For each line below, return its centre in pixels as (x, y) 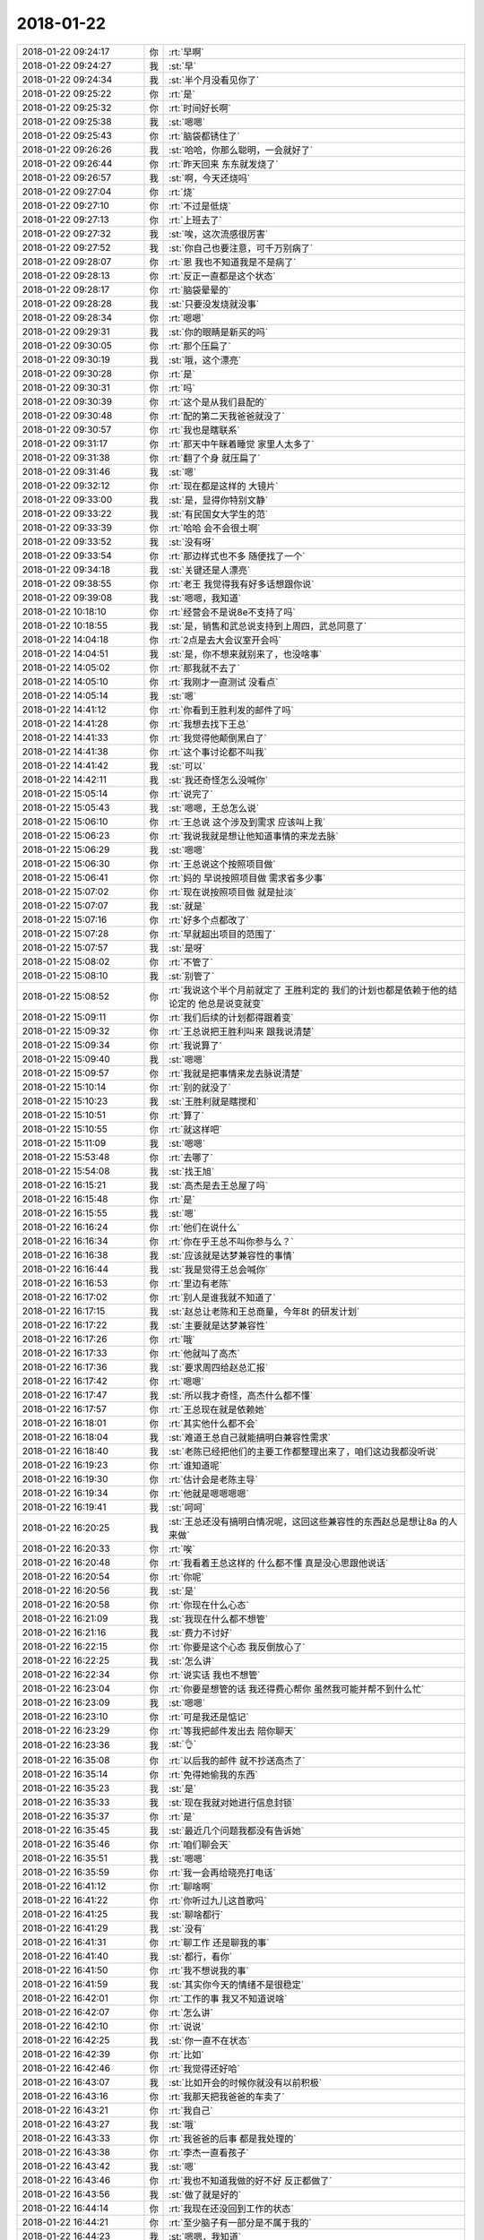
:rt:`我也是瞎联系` (205, 430)
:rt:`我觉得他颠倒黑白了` (218, 737)
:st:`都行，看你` (201, 1956)
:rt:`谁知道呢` (196, 1465)
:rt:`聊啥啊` (191, 1886)
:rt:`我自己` (191, 2110)
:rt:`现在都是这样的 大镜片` (224, 486)
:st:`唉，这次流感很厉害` (219, 234)
